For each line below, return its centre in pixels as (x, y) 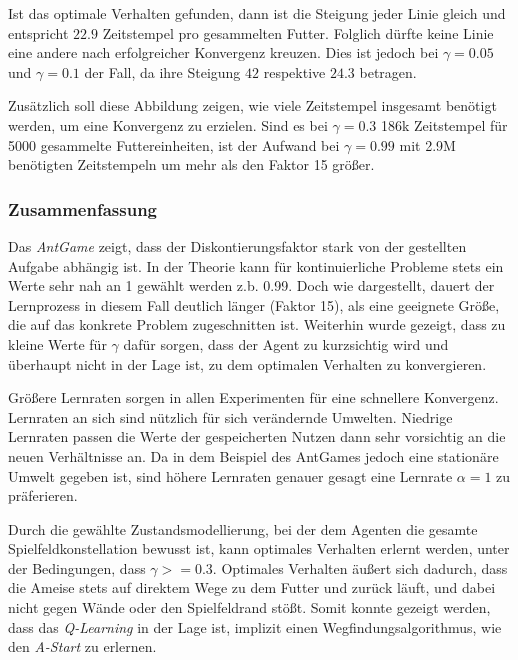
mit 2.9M (427, 144)
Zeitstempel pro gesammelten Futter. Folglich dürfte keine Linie (298, 32)
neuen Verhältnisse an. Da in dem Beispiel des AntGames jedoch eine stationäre (253, 455)
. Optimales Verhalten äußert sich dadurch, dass (360, 567)
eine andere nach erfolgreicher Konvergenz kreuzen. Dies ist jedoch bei (223, 52)
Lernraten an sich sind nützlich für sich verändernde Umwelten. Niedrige (230, 416)
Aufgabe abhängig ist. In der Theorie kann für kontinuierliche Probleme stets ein (256, 265)
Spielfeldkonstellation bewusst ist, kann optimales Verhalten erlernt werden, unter (259, 548)
